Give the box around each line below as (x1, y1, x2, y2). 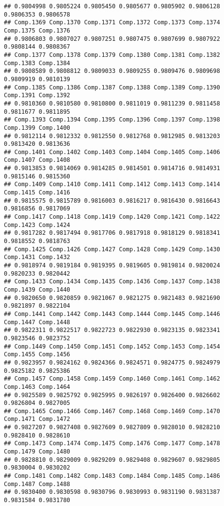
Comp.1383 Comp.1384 (4, 59, 71, 67)
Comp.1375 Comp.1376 (4, 27, 71, 34)
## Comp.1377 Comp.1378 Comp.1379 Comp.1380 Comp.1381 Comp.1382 (4, 51, 220, 58)
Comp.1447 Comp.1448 (4, 318, 71, 326)
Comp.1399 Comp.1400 (4, 124, 71, 131)
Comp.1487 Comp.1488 (4, 480, 71, 488)
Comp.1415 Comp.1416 (4, 189, 71, 196)
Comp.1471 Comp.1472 (4, 416, 71, 423)
